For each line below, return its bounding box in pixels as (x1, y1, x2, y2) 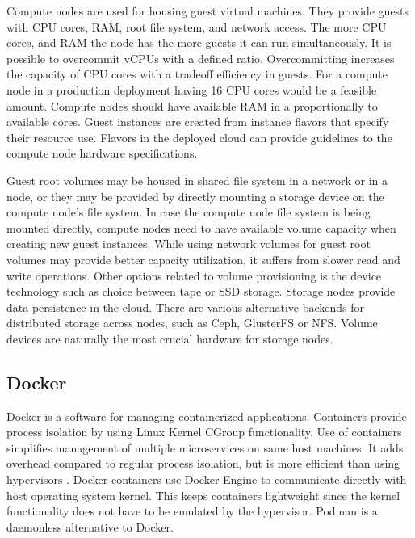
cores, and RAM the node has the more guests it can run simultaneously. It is (6, 34, 392, 51)
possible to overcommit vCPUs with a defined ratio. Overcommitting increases (6, 49, 395, 66)
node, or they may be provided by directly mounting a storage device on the (6, 187, 384, 204)
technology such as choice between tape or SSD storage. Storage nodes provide (6, 283, 396, 300)
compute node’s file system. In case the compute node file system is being (6, 204, 371, 221)
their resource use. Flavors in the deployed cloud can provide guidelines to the (6, 128, 392, 145)
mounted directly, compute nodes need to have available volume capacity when (6, 219, 396, 236)
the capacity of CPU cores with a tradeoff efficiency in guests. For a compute (6, 65, 388, 82)
